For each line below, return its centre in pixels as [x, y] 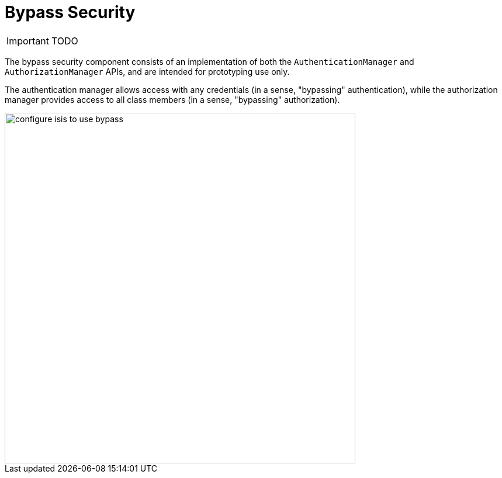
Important [28, 41]
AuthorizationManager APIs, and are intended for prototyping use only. [147, 71]
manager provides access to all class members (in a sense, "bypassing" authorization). [172, 99]
